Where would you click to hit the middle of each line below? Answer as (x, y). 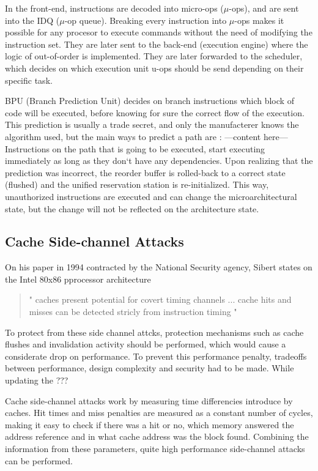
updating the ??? (37, 380)
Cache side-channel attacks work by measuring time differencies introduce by (149, 400)
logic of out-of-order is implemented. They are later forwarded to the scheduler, (154, 56)
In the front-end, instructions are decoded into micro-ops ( (114, 8)
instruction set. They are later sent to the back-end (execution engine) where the (157, 44)
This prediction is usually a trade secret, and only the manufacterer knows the (152, 124)
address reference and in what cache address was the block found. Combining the (157, 436)
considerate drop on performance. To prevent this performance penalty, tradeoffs (156, 356)
